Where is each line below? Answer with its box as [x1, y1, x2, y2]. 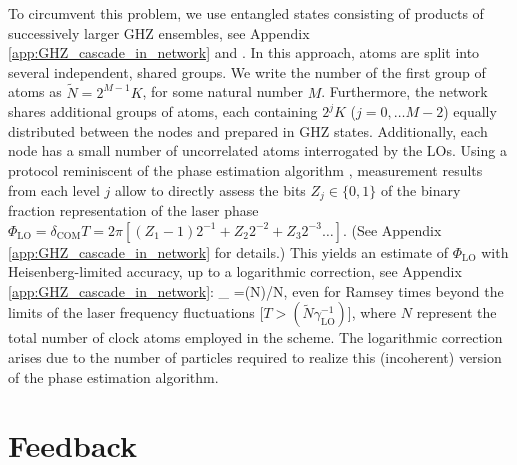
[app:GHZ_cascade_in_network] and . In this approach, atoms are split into [8, 42, 480, 63]
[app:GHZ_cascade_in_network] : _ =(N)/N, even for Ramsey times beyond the [8, 280, 504, 301]
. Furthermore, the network [321, 81, 488, 102]
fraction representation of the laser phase [8, 200, 259, 221]
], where [347, 302, 397, 323]
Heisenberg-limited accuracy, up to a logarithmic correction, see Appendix [8, 261, 462, 282]
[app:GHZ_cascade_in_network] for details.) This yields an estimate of [8, 241, 449, 262]
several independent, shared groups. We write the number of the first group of [8, 61, 486, 82]
